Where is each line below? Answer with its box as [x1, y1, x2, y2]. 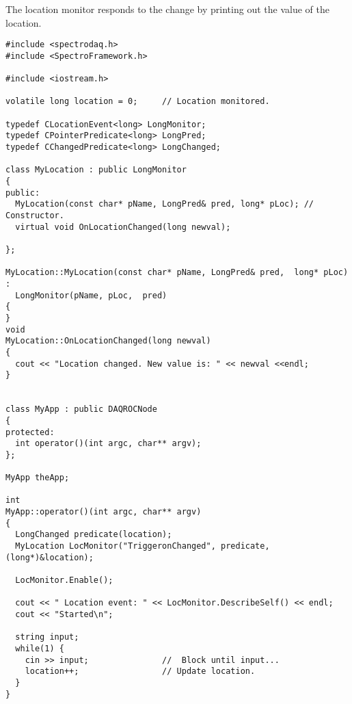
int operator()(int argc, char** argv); [15, 439, 202, 449]
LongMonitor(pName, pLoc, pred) [15, 290, 167, 300]
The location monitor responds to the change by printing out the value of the [5, 2, 329, 16]
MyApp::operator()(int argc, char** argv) [5, 507, 202, 517]
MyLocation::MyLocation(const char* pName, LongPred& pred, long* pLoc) [5, 268, 349, 278]
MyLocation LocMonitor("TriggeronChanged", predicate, [15, 541, 270, 551]
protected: [5, 427, 55, 437]
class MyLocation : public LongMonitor [5, 165, 187, 175]
